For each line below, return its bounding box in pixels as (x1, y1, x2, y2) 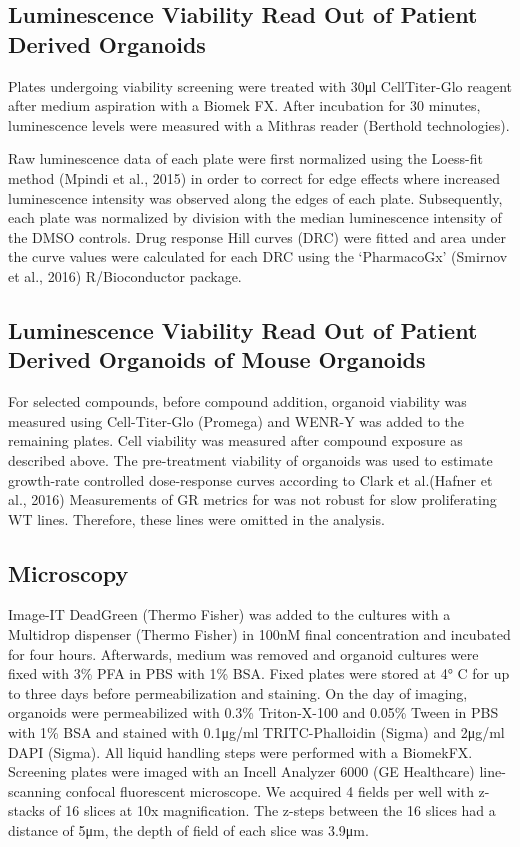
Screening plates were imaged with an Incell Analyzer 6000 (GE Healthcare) (8, 761, 475, 782)
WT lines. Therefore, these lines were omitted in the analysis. (8, 508, 385, 529)
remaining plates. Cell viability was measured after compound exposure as (8, 430, 463, 451)
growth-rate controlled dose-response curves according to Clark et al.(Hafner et (8, 469, 493, 490)
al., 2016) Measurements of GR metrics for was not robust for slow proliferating (8, 489, 497, 510)
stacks (8, 800, 45, 821)
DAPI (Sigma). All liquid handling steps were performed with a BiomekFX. (8, 741, 473, 762)
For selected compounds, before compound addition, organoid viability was (8, 391, 467, 412)
